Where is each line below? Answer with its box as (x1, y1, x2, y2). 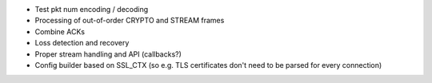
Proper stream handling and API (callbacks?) (34, 49, 182, 59)
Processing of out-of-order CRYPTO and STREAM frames (34, 16, 225, 26)
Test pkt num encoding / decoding (34, 5, 149, 14)
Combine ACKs (34, 26, 86, 36)
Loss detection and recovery (34, 38, 130, 48)
